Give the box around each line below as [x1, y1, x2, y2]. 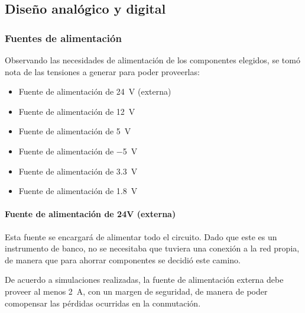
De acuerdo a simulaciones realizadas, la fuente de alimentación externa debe [5, 273, 284, 286]
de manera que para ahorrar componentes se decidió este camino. [5, 253, 241, 266]
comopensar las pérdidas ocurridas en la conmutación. [5, 296, 201, 309]
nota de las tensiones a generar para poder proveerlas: [5, 65, 200, 78]
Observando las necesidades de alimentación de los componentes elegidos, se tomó [5, 54, 300, 66]
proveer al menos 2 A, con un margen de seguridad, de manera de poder [5, 285, 268, 297]
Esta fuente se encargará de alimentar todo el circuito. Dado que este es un [5, 230, 277, 243]
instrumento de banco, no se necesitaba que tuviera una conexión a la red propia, [5, 242, 300, 254]
